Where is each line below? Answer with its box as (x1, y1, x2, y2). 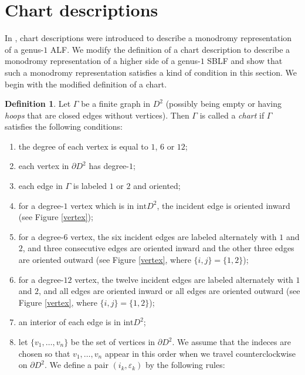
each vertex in (18, 160, 69, 172)
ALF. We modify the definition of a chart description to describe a (50, 43, 290, 55)
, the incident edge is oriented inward (157, 199, 290, 211)
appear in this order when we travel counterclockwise (104, 347, 296, 359)
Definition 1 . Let (5, 97, 71, 110)
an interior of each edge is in (18, 316, 121, 328)
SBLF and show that (207, 55, 283, 67)
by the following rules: (145, 359, 225, 371)
